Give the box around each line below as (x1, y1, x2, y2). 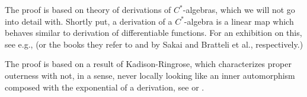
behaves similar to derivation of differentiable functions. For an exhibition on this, (5, 26, 302, 39)
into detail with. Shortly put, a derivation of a (5, 15, 172, 27)
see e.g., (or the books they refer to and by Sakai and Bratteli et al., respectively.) (5, 38, 303, 50)
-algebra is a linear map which (184, 15, 294, 27)
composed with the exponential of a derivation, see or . (5, 81, 204, 93)
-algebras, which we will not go (183, 4, 295, 15)
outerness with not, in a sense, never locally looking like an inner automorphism (5, 69, 295, 81)
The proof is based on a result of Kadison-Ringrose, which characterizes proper (5, 58, 292, 70)
